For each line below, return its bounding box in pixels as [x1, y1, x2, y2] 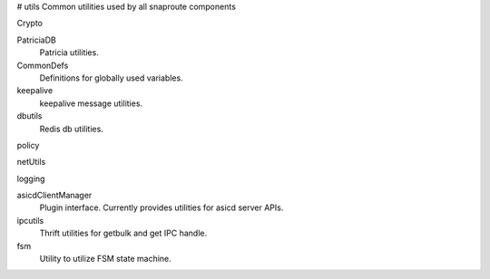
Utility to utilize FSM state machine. [39, 254, 171, 265]
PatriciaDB [16, 34, 56, 45]
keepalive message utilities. [39, 98, 143, 109]
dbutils [16, 111, 43, 121]
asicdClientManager [16, 190, 93, 201]
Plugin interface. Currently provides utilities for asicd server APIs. [39, 202, 284, 213]
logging [16, 173, 45, 184]
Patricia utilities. [39, 47, 99, 58]
